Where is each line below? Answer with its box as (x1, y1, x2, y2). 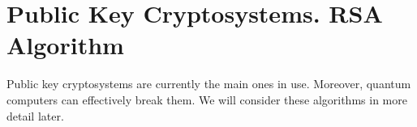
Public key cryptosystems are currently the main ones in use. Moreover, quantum (6, 75, 411, 92)
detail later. (6, 107, 64, 124)
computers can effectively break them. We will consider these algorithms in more (6, 91, 407, 108)
